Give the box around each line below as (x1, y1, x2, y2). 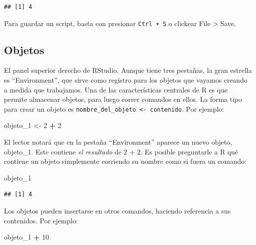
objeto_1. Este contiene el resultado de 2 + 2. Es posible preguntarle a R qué (4, 146, 238, 156)
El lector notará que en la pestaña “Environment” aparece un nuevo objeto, (4, 137, 232, 147)
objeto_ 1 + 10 (4, 232, 49, 242)
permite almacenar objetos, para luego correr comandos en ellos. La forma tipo (4, 94, 242, 104)
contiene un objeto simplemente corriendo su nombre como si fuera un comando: (4, 156, 247, 166)
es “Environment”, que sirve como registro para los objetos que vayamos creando (4, 75, 248, 85)
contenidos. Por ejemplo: (4, 215, 78, 225)
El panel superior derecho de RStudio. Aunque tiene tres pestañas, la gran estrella (4, 65, 252, 75)
